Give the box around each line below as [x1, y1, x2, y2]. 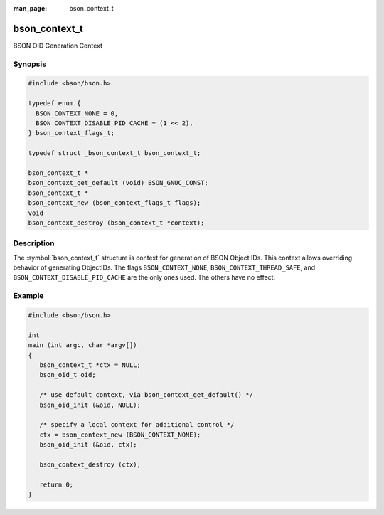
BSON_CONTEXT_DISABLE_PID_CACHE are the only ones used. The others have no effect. [13, 273, 276, 282]
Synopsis [13, 59, 46, 69]
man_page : [13, 4, 48, 12]
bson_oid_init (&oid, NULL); [39, 400, 142, 409]
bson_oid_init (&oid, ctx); [39, 441, 138, 449]
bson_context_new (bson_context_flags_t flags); [28, 199, 201, 207]
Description [13, 238, 55, 248]
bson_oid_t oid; [39, 371, 96, 379]
